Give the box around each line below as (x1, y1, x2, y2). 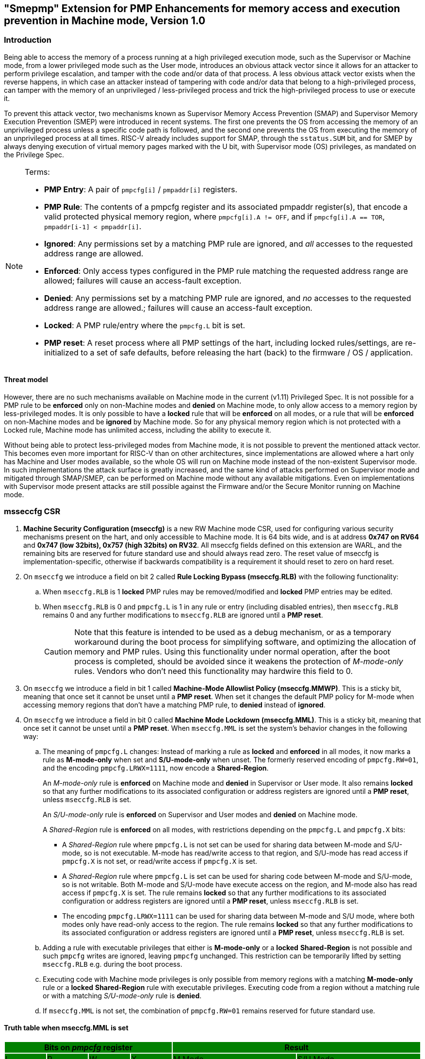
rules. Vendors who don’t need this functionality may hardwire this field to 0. (74, 666, 353, 676)
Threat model (4, 375, 48, 384)
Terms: (25, 167, 50, 177)
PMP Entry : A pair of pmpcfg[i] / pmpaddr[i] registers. (44, 184, 238, 194)
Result (284, 1042, 309, 1052)
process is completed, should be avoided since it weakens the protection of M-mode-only (74, 656, 403, 666)
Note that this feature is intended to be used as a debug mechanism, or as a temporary (74, 627, 392, 637)
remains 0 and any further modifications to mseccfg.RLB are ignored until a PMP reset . (43, 610, 323, 619)
